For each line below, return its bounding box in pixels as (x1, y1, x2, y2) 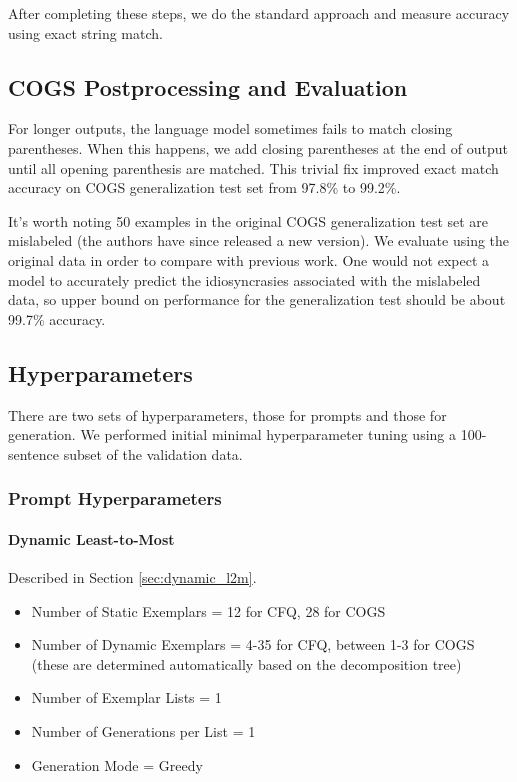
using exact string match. (8, 22, 163, 43)
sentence (8, 443, 60, 464)
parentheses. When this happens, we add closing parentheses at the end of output (8, 137, 508, 158)
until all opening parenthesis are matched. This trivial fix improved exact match (8, 157, 499, 178)
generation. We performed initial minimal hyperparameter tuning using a (8, 424, 456, 445)
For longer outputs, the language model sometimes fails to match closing (8, 118, 453, 139)
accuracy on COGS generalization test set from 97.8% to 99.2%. (8, 177, 401, 198)
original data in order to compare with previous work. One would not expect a (8, 249, 489, 270)
